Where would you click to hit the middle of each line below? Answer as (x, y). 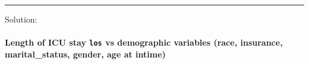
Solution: (21, 19)
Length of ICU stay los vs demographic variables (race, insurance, (144, 42)
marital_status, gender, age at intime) (85, 54)
